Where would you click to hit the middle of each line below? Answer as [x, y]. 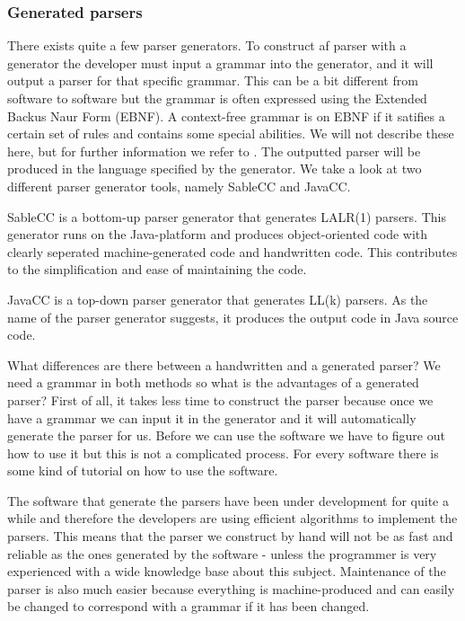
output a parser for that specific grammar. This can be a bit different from [213, 80]
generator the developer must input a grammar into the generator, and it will [220, 62]
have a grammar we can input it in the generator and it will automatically [212, 417]
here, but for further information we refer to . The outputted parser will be [214, 151]
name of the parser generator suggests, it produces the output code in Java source [233, 317]
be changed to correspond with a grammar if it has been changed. [189, 606]
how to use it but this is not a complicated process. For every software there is [223, 452]
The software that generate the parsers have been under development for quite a [228, 500]
